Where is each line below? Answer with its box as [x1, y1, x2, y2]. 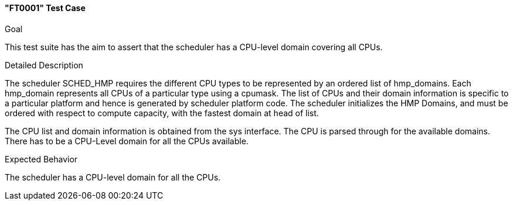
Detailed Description [5, 60, 83, 70]
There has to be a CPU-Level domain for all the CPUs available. [5, 135, 249, 146]
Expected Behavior [5, 154, 78, 164]
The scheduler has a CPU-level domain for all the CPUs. [5, 172, 221, 182]
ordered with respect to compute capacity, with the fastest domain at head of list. [5, 107, 319, 118]
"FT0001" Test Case [5, 3, 86, 13]
